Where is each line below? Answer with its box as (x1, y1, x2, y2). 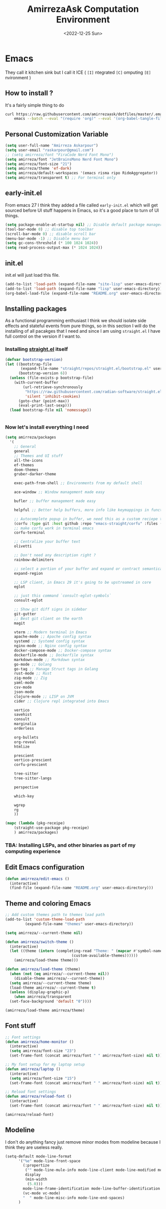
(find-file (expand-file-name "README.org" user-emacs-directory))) (9, 885, 154, 891)
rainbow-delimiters (14, 557, 54, 562)
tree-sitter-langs (14, 776, 52, 781)
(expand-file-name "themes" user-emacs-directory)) (25, 921, 134, 926)
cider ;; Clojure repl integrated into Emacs (14, 699, 110, 704)
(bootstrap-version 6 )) (18, 371, 68, 376)
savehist (14, 712, 32, 717)
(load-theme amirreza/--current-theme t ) (9, 985, 96, 990)
